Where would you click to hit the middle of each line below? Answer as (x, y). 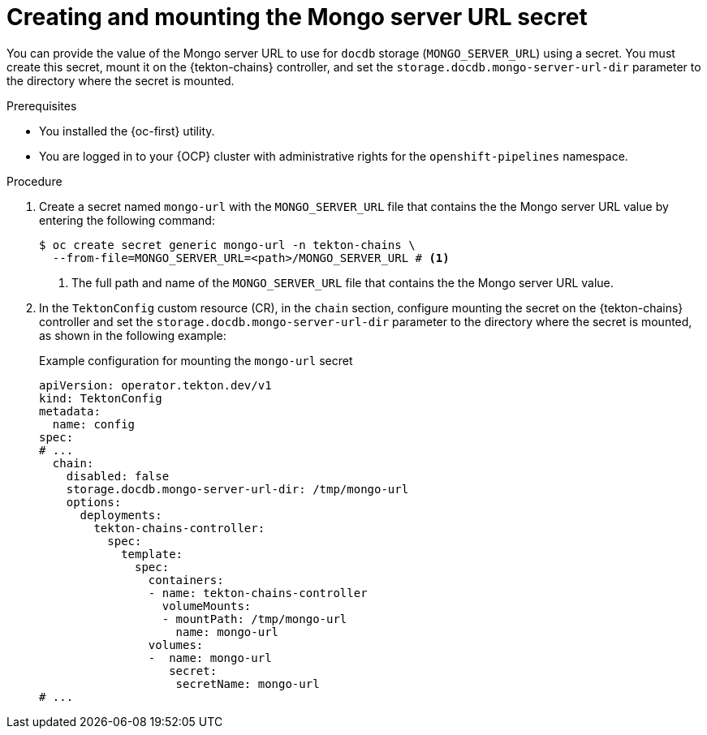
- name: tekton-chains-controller (258, 593)
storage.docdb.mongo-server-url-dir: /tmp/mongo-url (237, 489)
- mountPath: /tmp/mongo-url (254, 619)
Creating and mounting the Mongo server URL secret (297, 17)
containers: (186, 580)
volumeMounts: (207, 606)
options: (94, 502)
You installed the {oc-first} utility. (127, 131)
